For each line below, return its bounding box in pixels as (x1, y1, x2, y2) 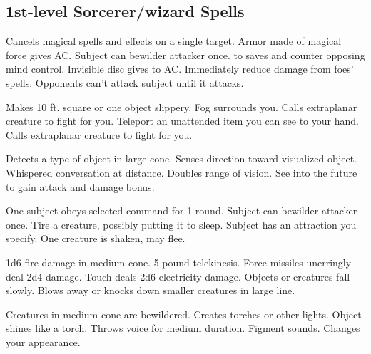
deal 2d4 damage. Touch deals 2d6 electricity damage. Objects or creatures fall (6, 269, 350, 283)
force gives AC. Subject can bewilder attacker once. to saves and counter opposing (6, 47, 365, 62)
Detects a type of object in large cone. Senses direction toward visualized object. (6, 151, 357, 166)
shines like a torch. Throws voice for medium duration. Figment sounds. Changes (6, 321, 360, 335)
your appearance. (6, 334, 81, 349)
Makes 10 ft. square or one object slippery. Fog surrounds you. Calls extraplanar (6, 99, 357, 114)
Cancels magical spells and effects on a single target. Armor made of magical (6, 33, 342, 48)
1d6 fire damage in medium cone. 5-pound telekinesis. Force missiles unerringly (6, 254, 352, 269)
